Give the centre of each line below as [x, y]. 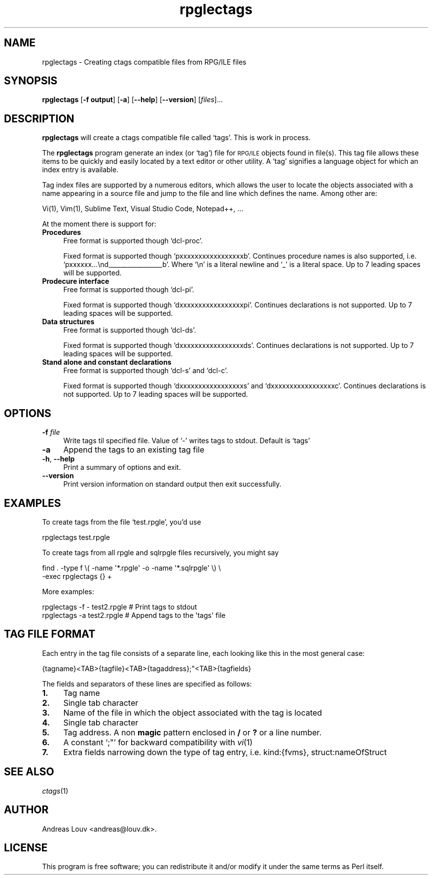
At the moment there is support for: [99, 224]
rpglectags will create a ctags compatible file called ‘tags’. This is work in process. [176, 138]
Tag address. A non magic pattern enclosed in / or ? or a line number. [192, 732]
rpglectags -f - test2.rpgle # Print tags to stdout [120, 607]
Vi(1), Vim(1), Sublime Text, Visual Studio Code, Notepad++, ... [143, 209]
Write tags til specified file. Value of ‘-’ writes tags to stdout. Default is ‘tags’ [187, 441]
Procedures [62, 232]
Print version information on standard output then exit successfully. [172, 484]
